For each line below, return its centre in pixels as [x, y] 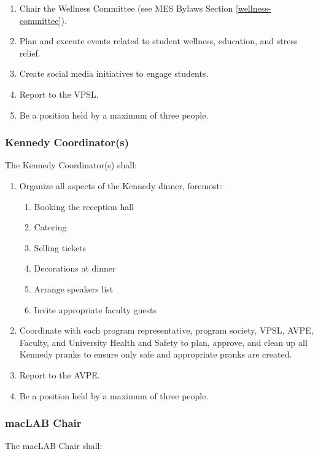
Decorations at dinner [75, 268]
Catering [50, 227]
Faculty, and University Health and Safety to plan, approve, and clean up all [163, 342]
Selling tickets [60, 247]
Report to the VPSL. [59, 94]
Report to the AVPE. [60, 374]
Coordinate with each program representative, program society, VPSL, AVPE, [166, 330]
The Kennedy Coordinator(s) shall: [71, 165]
